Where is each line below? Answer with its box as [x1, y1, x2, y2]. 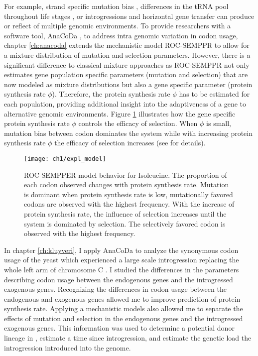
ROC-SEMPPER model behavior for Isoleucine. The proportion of [24, 169, 227, 180]
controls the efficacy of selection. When [78, 118, 198, 128]
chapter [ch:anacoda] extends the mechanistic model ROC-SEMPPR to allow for [4, 40, 250, 50]
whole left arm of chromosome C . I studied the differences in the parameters [4, 264, 239, 274]
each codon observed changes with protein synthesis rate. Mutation [24, 179, 229, 190]
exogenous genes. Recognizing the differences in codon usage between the [4, 284, 227, 294]
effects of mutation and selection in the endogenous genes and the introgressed [4, 313, 243, 323]
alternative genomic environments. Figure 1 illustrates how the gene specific [4, 108, 236, 119]
